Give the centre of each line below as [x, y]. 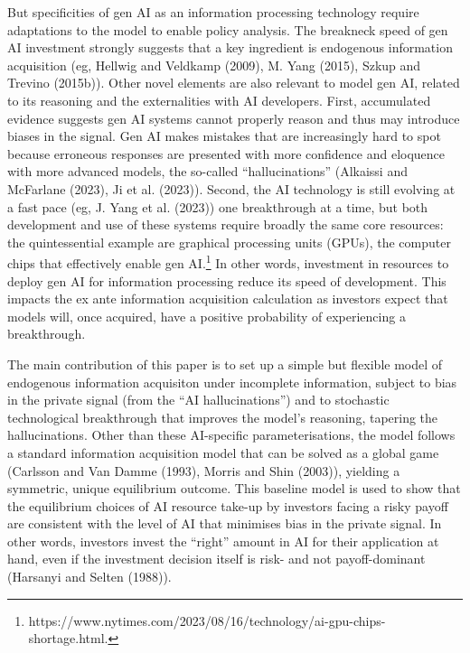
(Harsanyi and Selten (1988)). [89, 577]
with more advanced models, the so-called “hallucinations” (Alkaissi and [207, 171]
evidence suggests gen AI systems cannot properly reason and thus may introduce [234, 118]
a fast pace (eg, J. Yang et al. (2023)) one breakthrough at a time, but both [218, 206]
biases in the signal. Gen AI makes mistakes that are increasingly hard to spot [224, 136]
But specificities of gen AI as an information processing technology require [213, 12]
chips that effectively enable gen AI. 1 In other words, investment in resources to [228, 261]
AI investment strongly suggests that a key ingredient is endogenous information [230, 47]
